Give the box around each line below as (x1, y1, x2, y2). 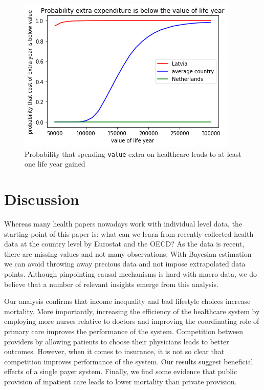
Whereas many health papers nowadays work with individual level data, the (4, 218, 243, 229)
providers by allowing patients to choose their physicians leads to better (4, 336, 229, 346)
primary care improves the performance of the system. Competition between (4, 325, 244, 336)
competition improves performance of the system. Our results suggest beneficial (4, 356, 253, 366)
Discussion (4, 189, 79, 210)
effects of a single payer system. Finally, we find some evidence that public (4, 366, 237, 377)
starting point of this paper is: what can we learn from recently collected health (4, 228, 254, 239)
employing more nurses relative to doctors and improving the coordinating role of (4, 316, 259, 326)
